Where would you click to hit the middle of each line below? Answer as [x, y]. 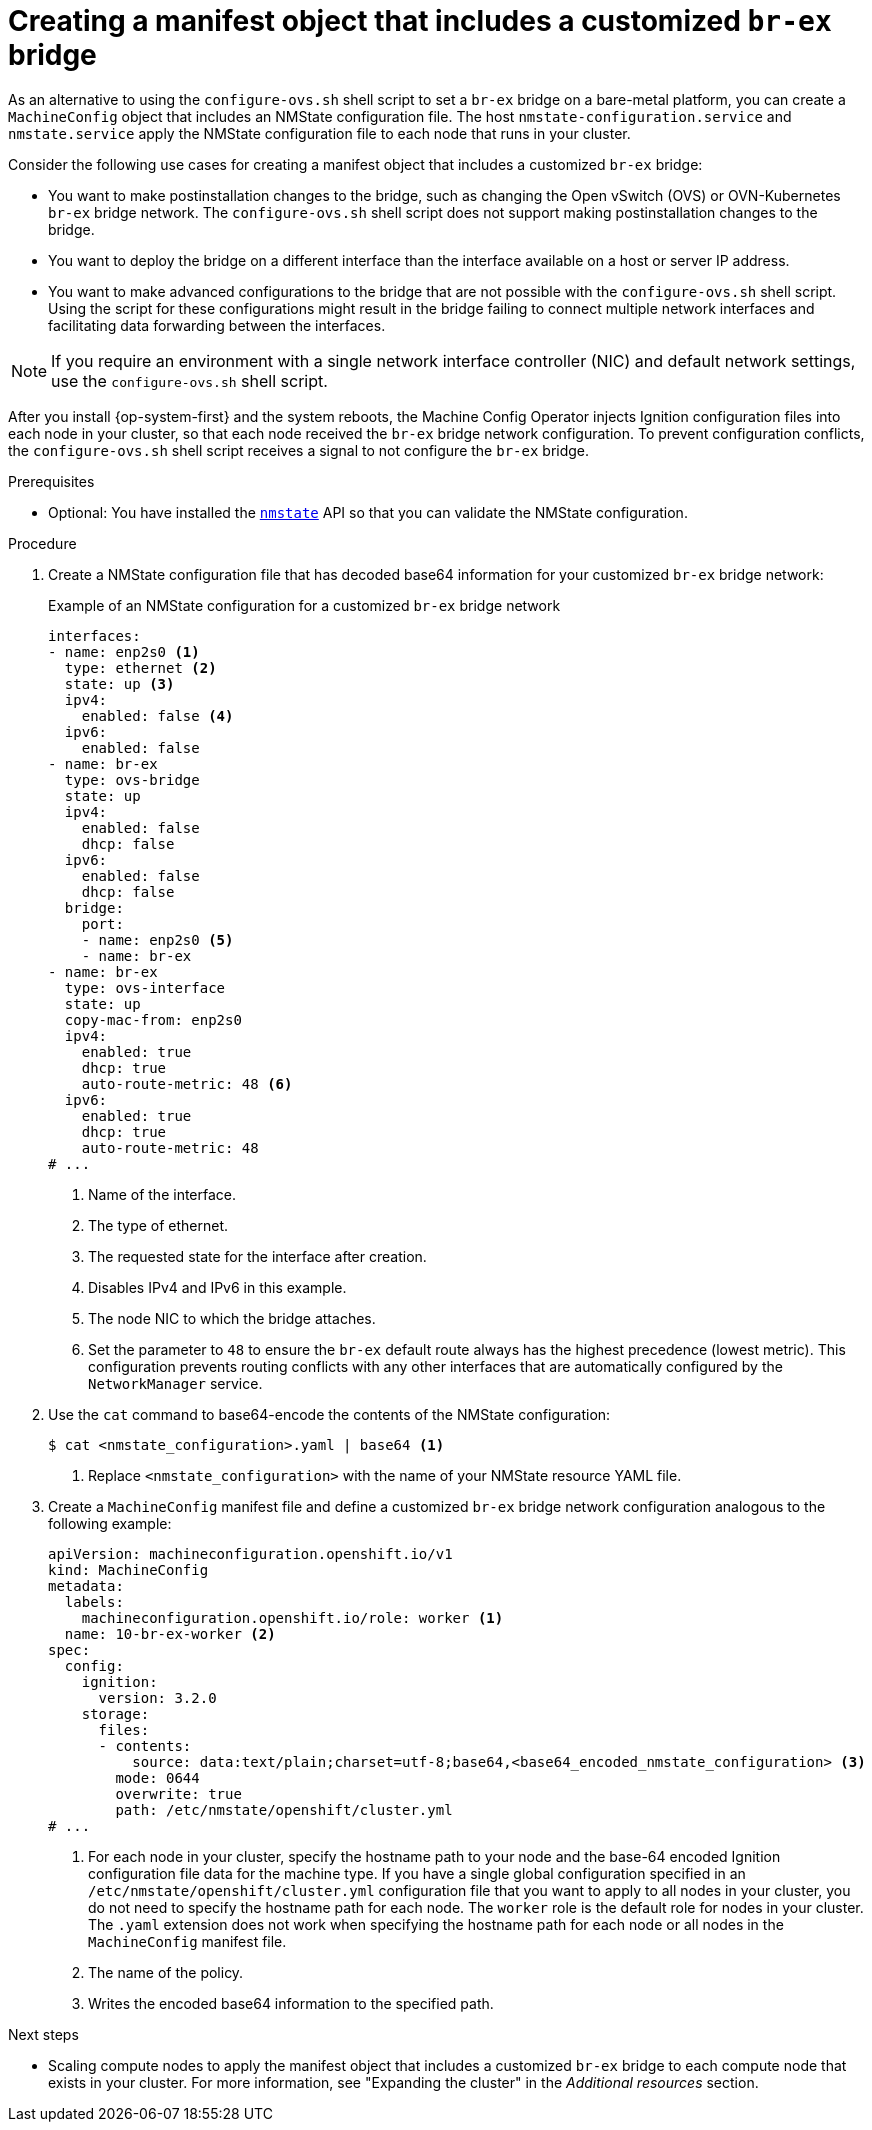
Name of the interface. [162, 1194]
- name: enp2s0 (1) [124, 651]
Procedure [42, 543]
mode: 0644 [157, 1777]
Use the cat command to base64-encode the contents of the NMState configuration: [329, 1414]
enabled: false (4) [157, 715]
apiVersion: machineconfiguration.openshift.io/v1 [250, 1553]
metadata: [86, 1585]
